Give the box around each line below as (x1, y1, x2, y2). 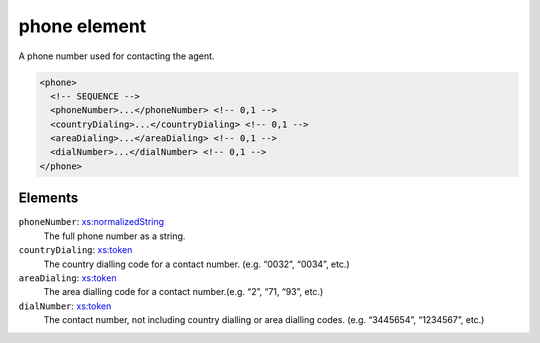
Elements (18, 190, 79, 207)
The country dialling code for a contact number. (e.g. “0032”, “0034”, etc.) (43, 258, 350, 270)
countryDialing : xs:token (18, 244, 133, 256)
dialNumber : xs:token (18, 300, 112, 312)
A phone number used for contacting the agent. (18, 50, 215, 62)
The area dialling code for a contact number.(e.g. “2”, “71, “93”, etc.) (43, 286, 324, 298)
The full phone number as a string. (43, 230, 186, 242)
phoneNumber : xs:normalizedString (18, 216, 165, 228)
